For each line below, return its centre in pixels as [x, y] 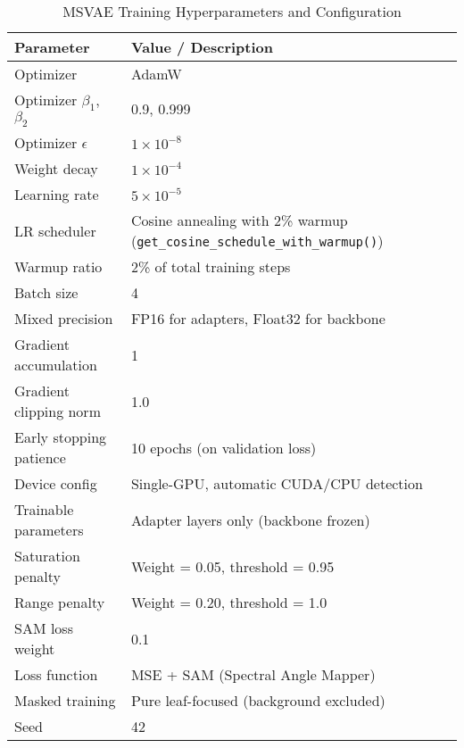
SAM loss [44, 628]
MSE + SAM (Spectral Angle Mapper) [253, 675]
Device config [56, 484]
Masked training [65, 701]
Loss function [56, 675]
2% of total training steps [211, 267]
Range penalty [60, 603]
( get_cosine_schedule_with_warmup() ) [257, 241]
